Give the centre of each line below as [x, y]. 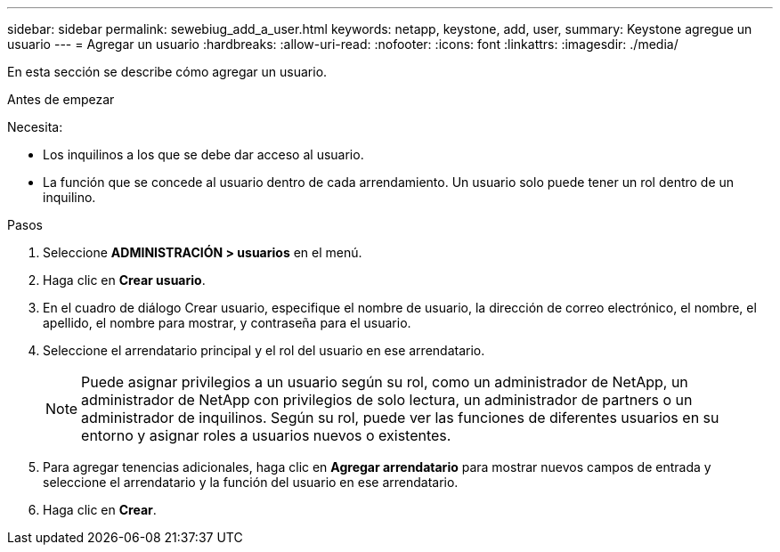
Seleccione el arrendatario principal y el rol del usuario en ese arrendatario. [264, 350]
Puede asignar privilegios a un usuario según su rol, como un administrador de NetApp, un [385, 382]
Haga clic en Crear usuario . [124, 280]
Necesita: [35, 127]
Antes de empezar [61, 99]
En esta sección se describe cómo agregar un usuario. [167, 72]
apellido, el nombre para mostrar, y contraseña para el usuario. [227, 323]
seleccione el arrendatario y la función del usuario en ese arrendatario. [251, 482]
